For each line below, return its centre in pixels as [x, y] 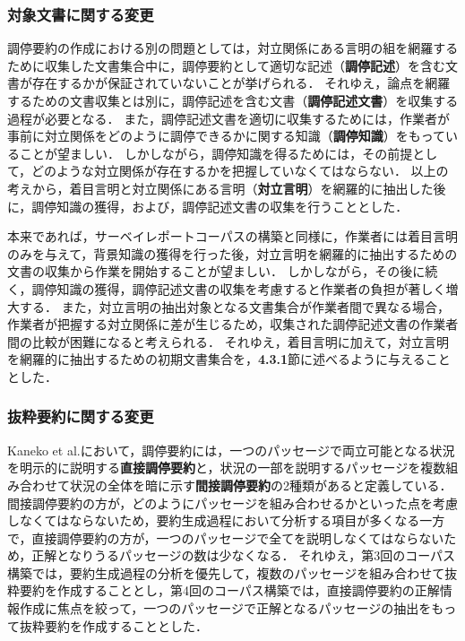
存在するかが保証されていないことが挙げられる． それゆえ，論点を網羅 [241, 83]
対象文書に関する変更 [81, 14]
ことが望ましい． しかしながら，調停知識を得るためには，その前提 [216, 153]
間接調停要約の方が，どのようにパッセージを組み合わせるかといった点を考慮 [232, 502]
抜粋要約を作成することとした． [113, 625]
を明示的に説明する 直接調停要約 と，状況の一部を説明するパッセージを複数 [227, 468]
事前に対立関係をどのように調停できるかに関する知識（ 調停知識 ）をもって [227, 136]
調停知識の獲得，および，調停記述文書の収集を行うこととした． [220, 206]
